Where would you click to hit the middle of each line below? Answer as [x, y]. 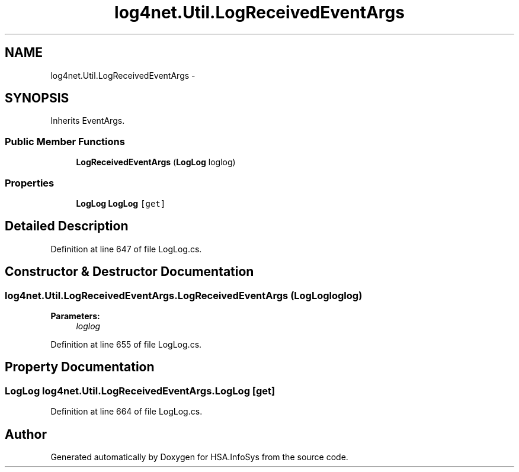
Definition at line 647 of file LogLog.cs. [126, 249]
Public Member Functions [65, 141]
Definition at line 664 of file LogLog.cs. [126, 412]
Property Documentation [80, 367]
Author [26, 434]
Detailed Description [67, 226]
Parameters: [75, 316]
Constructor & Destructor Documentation [129, 272]
